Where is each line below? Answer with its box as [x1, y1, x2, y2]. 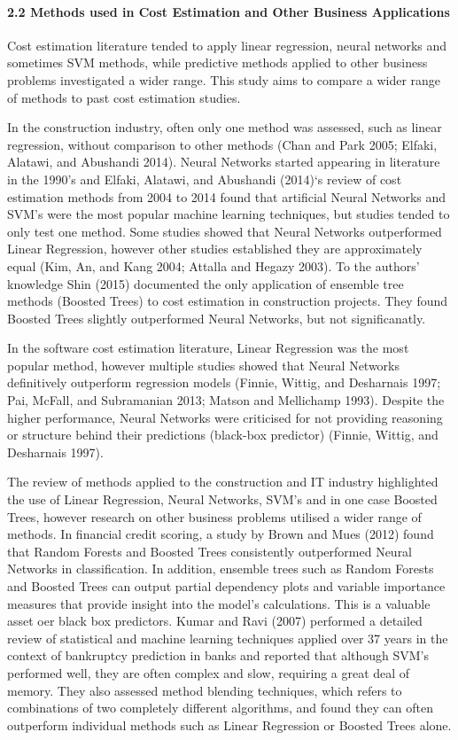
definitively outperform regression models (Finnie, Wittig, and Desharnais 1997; [7, 373, 441, 392]
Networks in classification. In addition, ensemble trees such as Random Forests [7, 559, 434, 578]
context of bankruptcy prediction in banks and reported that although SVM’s [7, 646, 430, 665]
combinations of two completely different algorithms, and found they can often [7, 698, 433, 717]
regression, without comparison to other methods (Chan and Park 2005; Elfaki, [7, 135, 438, 153]
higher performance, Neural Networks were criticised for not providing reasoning [7, 408, 443, 426]
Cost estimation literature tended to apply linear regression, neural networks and [7, 35, 447, 54]
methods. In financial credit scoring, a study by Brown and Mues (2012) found [7, 525, 434, 543]
